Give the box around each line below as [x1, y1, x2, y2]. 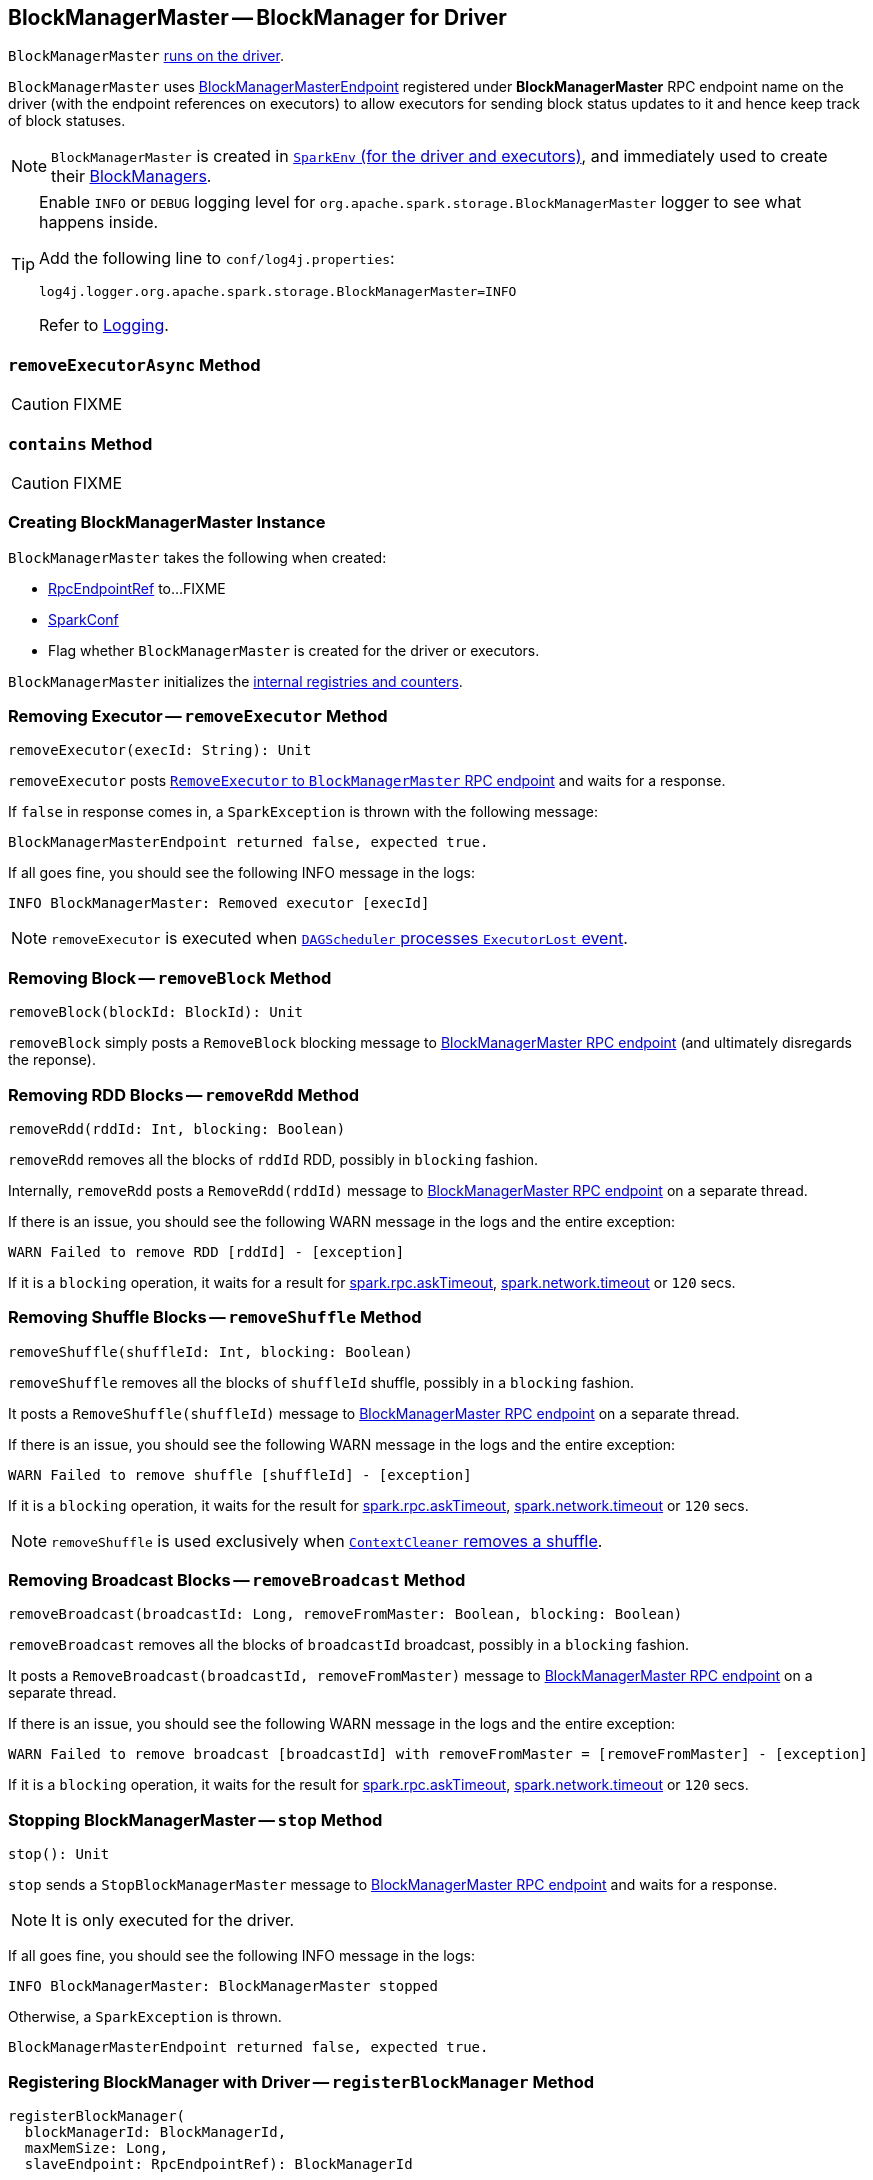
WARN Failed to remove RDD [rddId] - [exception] [8, 1243, 405, 1260]
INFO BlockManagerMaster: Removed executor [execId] [8, 895, 430, 912]
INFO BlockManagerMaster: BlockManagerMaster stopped [8, 1978, 438, 1995]
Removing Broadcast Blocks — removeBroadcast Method [8, 1570, 466, 1591]
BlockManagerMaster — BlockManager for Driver [8, 5, 507, 30]
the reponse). [8, 1051, 96, 1069]
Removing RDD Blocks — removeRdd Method [8, 1084, 359, 1105]
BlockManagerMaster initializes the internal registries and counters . [8, 672, 463, 690]
